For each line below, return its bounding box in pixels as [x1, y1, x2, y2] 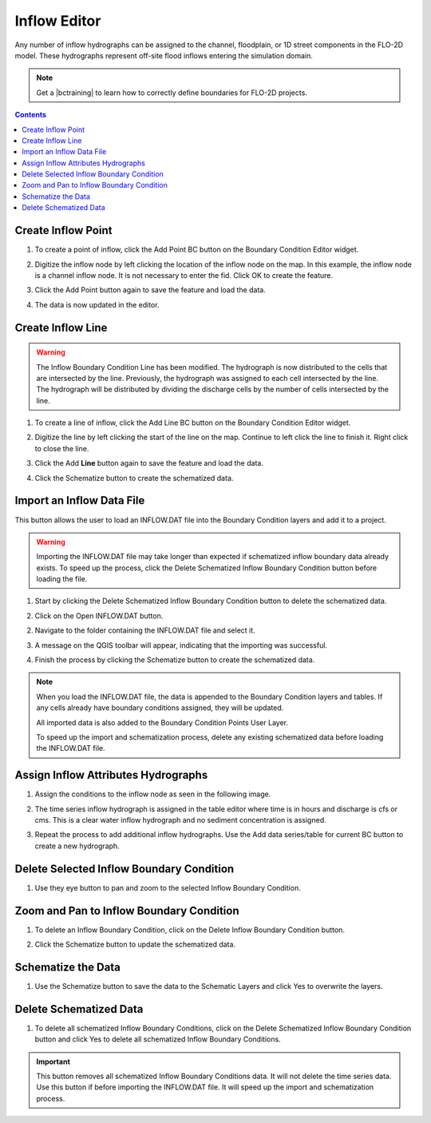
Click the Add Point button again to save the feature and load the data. [34, 285, 267, 295]
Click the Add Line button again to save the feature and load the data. [34, 458, 263, 468]
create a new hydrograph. [34, 841, 120, 851]
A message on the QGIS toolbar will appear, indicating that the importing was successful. [34, 640, 327, 650]
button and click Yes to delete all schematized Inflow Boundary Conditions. [34, 1034, 281, 1044]
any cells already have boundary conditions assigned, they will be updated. [36, 703, 284, 712]
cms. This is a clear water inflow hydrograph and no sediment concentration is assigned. [34, 815, 326, 825]
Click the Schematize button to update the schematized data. [34, 939, 235, 950]
